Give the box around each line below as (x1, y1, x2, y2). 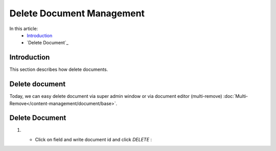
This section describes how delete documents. (9, 66, 108, 72)
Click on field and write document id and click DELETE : (35, 136, 152, 142)
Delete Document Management (9, 8, 145, 19)
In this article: (9, 26, 38, 32)
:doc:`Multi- (223, 93, 248, 99)
